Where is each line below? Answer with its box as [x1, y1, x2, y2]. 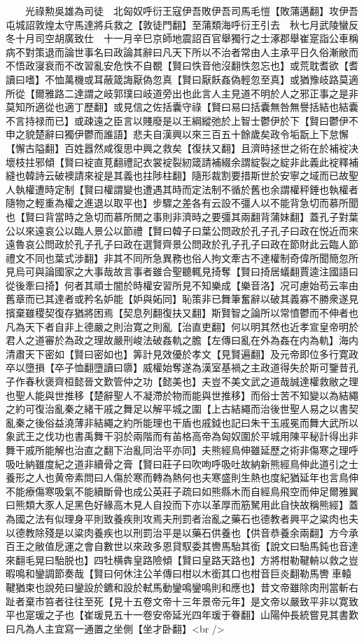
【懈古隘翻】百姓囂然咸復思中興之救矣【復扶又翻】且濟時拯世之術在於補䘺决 [6, 140, 358, 155]
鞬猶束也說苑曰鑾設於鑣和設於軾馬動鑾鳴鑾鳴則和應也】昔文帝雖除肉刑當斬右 [6, 579, 358, 594]
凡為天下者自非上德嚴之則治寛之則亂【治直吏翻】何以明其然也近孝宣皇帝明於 [6, 319, 358, 333]
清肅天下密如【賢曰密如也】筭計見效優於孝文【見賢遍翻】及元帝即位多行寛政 [6, 346, 358, 361]
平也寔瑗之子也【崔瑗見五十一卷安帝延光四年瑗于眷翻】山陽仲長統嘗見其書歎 [6, 607, 358, 622]
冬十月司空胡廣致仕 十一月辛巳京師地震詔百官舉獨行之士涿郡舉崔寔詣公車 [6, 31, 349, 46]
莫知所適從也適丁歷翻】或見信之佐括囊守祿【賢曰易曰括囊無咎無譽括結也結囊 [6, 99, 358, 114]
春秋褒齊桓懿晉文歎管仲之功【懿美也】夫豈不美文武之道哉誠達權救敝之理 [24, 374, 358, 389]
